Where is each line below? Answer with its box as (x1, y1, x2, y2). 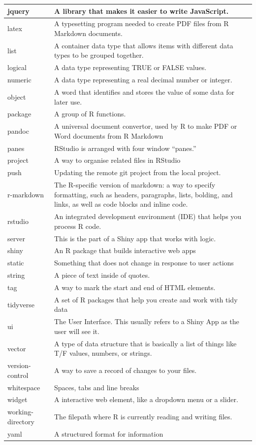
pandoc (7, 125, 29, 136)
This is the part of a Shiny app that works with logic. (54, 233, 216, 243)
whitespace (7, 382, 40, 392)
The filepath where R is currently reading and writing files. (54, 411, 232, 422)
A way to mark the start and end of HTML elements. (54, 282, 216, 292)
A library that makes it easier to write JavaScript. (54, 5, 229, 16)
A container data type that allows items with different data (54, 40, 233, 50)
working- (7, 407, 33, 417)
